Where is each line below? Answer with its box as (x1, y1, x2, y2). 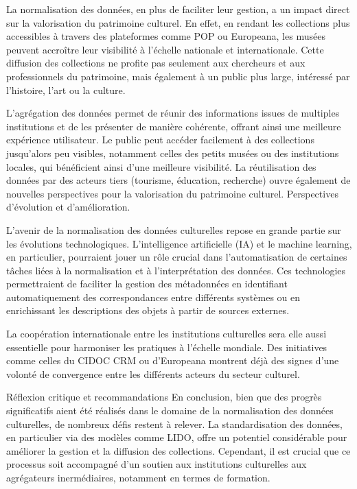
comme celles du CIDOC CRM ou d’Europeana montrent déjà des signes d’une (6, 353, 339, 368)
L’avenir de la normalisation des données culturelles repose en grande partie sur (6, 222, 341, 237)
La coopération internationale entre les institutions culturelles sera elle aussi (6, 326, 327, 341)
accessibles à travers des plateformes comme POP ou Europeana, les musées (6, 29, 325, 43)
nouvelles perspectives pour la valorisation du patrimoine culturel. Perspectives (6, 186, 338, 200)
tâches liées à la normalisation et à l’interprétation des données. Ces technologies (6, 263, 346, 277)
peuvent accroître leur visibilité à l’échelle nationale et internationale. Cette (6, 42, 324, 56)
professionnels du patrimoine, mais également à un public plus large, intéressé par (6, 69, 350, 83)
